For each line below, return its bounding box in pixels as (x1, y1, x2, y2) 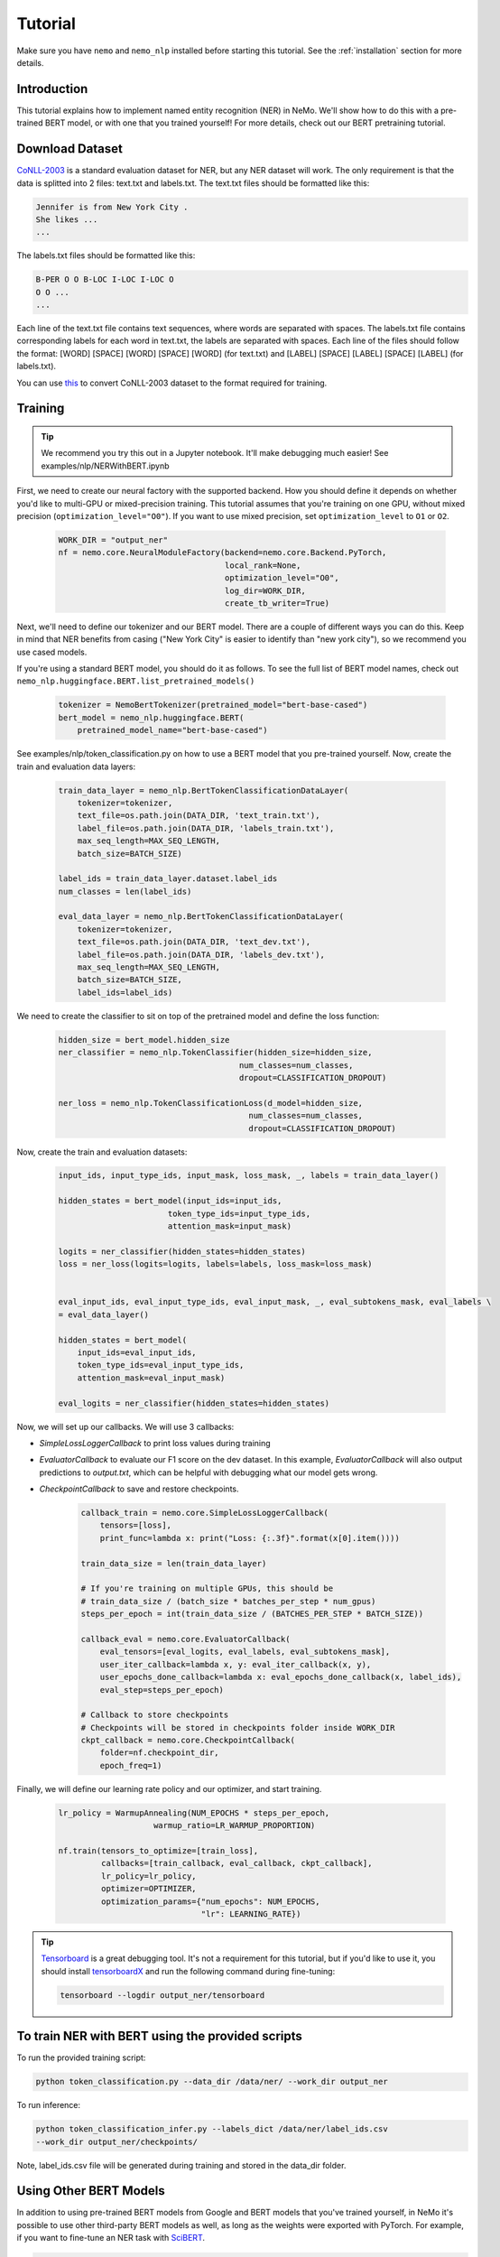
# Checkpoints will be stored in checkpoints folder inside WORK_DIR (80, 1723, 395, 1732)
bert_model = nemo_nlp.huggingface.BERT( (58, 712, 245, 722)
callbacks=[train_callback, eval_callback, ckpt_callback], (100, 1858, 373, 1869)
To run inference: (16, 2100, 81, 2111)
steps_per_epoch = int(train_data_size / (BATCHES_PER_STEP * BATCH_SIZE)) (80, 1609, 424, 1620)
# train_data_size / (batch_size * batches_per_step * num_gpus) (80, 1596, 376, 1606)
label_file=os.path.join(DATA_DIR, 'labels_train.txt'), (77, 822, 335, 833)
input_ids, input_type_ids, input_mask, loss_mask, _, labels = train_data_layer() (58, 1170, 440, 1181)
